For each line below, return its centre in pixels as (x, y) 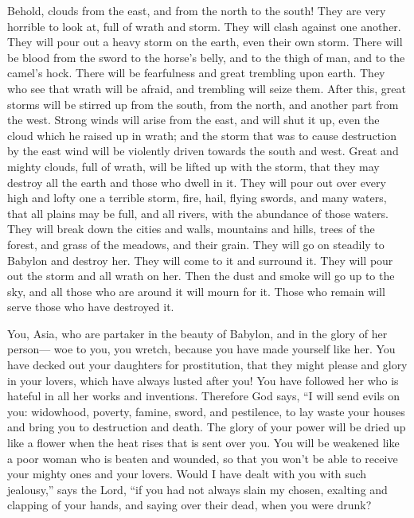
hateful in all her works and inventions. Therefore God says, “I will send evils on (204, 396)
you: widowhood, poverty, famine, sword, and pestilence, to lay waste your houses (206, 411)
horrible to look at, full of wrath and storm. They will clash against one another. (204, 26)
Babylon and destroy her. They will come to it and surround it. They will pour (200, 260)
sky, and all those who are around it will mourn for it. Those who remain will (196, 291)
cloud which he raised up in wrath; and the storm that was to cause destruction (202, 135)
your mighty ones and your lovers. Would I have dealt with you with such (187, 474)
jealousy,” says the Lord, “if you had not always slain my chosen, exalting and (197, 489)
